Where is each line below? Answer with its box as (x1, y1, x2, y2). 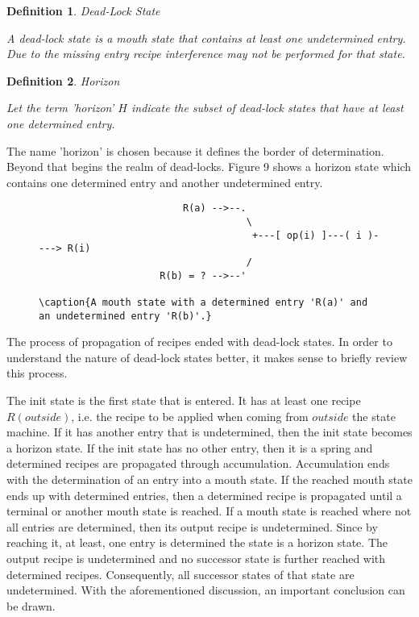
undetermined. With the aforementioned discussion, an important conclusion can (6, 582, 405, 598)
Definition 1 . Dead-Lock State (6, 2, 160, 19)
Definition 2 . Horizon (6, 72, 120, 89)
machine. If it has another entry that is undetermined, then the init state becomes (6, 423, 413, 440)
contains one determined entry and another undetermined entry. (6, 173, 323, 190)
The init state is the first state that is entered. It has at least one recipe (6, 392, 361, 409)
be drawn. (6, 597, 56, 614)
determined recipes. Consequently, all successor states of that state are (6, 565, 355, 582)
